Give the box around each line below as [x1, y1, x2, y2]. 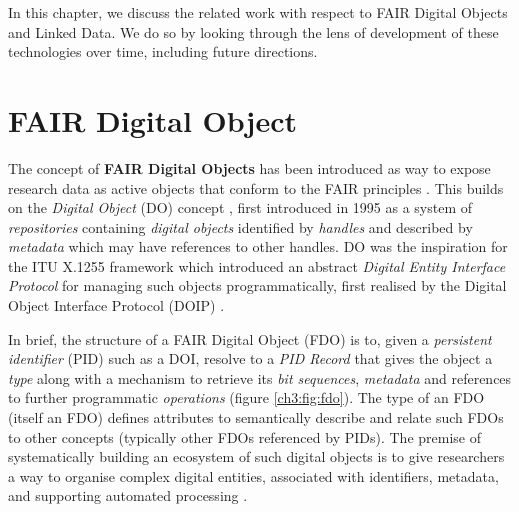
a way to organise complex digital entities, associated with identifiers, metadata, [8, 465, 499, 486]
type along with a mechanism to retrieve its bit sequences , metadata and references [8, 367, 512, 388]
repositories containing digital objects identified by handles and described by [8, 216, 473, 237]
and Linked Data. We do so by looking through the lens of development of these [8, 21, 499, 42]
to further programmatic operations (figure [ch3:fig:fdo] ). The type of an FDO [8, 387, 485, 408]
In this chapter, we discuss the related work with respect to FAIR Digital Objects [8, 2, 508, 22]
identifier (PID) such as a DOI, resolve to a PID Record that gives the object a [8, 348, 493, 369]
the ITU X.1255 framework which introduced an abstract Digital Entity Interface [8, 255, 506, 276]
